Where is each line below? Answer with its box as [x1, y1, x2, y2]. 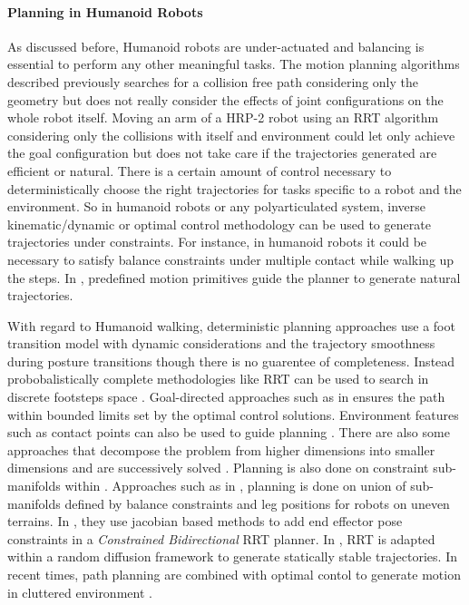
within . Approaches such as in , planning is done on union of [64, 476, 406, 495]
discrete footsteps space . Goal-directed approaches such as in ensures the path [7, 387, 445, 406]
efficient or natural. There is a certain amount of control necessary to [7, 161, 392, 180]
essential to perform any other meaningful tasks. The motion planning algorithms [7, 54, 460, 73]
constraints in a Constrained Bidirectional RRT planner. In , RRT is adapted [7, 529, 435, 548]
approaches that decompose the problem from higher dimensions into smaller [7, 440, 435, 459]
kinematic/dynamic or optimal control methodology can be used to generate [7, 214, 431, 233]
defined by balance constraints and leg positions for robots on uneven [64, 493, 450, 512]
